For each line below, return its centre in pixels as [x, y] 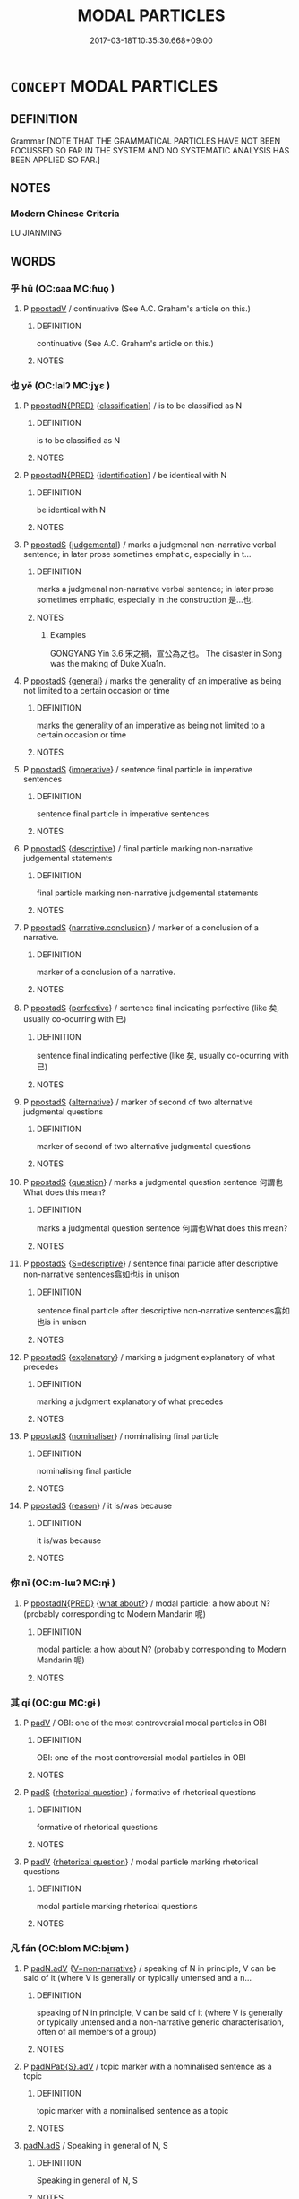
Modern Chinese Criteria [65, 214]
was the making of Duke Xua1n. [108, 664]
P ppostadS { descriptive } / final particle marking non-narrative [138, 849]
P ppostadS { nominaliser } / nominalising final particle [121, 1436]
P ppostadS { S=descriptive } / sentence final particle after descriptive [150, 1264]
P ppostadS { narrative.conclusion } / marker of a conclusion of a [141, 928]
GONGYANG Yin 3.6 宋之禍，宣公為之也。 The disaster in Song [166, 654]
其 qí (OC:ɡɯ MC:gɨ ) [56, 1703]
